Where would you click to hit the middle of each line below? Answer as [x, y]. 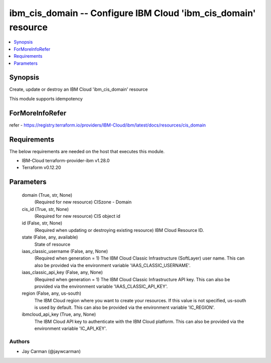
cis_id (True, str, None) [45, 209]
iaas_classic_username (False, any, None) [65, 251]
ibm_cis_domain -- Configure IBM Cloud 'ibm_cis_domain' [132, 13]
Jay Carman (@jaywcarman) [51, 351]
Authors [20, 341]
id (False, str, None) [42, 223]
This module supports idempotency [46, 98]
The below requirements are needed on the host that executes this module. [87, 151]
